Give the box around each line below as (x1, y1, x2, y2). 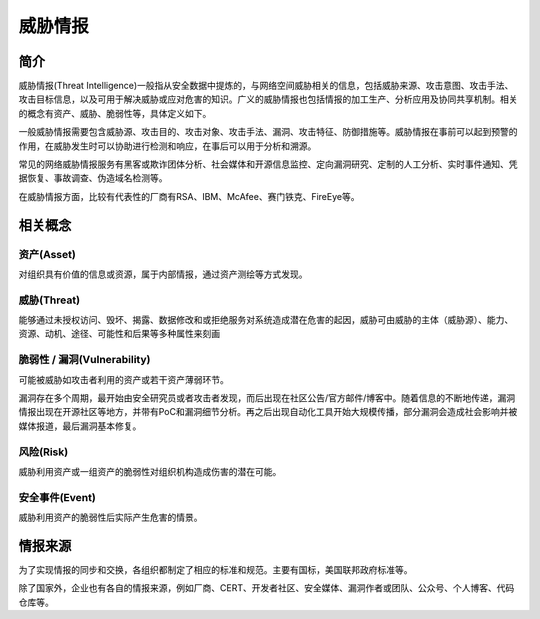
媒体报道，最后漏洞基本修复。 (18, 420, 142, 432)
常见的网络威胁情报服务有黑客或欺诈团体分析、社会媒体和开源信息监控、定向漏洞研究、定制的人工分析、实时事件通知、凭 (18, 158, 518, 170)
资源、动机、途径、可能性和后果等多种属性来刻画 (18, 328, 220, 340)
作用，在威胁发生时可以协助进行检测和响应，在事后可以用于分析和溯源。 (18, 140, 317, 152)
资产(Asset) (18, 247, 77, 261)
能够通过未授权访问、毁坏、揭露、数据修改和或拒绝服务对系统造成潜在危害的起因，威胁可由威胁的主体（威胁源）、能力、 (18, 314, 514, 326)
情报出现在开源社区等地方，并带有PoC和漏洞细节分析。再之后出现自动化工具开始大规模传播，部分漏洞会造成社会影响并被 (18, 406, 518, 418)
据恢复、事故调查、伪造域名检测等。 (18, 172, 168, 184)
